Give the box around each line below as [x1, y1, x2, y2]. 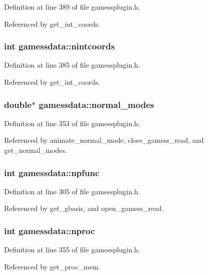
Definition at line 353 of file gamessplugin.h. [4, 118, 140, 128]
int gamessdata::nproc [4, 224, 95, 237]
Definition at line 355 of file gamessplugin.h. [4, 244, 140, 255]
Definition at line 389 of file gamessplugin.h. [4, 2, 140, 12]
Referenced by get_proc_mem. [4, 261, 100, 271]
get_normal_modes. [4, 145, 67, 155]
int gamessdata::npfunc [4, 166, 99, 179]
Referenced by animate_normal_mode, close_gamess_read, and [4, 135, 204, 145]
